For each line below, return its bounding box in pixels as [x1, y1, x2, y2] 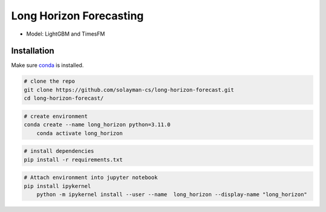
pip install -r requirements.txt [24, 156, 123, 163]
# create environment [24, 112, 88, 120]
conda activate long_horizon [36, 130, 123, 137]
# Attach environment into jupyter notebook [24, 174, 158, 181]
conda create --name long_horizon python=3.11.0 [24, 121, 171, 128]
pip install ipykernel [24, 182, 91, 190]
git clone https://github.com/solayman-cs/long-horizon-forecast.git [24, 86, 234, 93]
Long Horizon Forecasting [11, 9, 144, 22]
